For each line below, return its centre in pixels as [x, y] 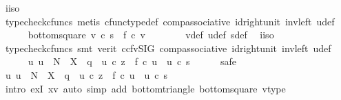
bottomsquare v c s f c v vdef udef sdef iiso [151, 35]
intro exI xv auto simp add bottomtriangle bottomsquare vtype [145, 88]
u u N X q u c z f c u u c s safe [132, 61]
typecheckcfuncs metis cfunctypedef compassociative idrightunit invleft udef [170, 21]
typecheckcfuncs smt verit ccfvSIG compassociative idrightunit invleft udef [168, 48]
